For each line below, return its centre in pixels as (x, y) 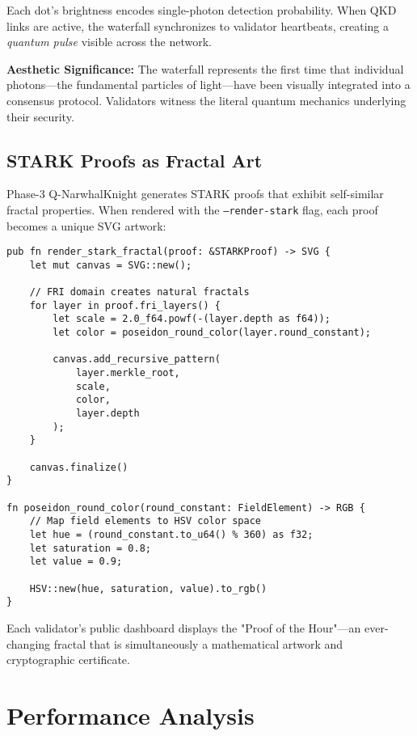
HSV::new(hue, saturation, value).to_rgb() (148, 588)
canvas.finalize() (79, 467)
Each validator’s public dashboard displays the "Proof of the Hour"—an (184, 627)
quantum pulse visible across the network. (110, 42)
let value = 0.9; (76, 562)
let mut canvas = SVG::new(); (111, 265)
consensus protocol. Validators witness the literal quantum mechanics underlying (206, 100)
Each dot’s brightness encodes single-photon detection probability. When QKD (202, 10)
